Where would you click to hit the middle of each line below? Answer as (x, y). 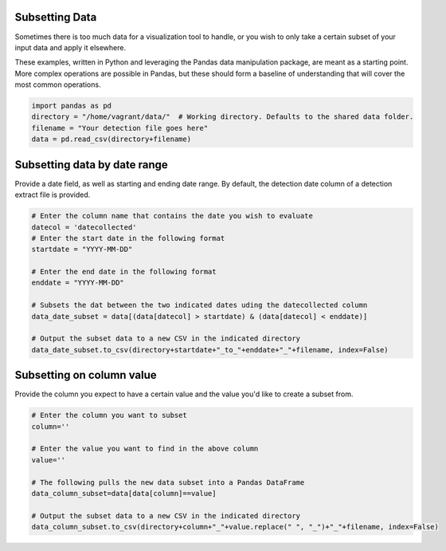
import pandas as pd (71, 106)
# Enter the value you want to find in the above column (145, 449)
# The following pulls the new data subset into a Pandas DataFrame (168, 482)
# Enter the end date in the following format (124, 272)
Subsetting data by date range (92, 165)
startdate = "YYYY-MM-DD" (82, 250)
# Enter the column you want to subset (109, 415)
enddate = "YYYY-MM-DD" (78, 283)
